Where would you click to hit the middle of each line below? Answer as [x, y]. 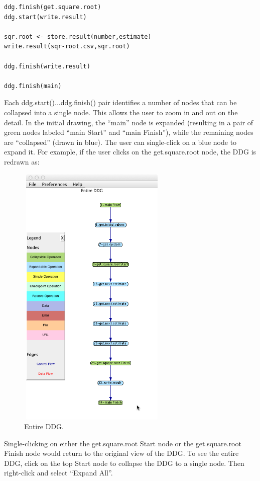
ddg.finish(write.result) [47, 66]
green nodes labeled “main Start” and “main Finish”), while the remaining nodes [129, 132]
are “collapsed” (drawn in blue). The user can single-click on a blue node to [120, 142]
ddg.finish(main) [33, 86]
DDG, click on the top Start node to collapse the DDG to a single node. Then [124, 463]
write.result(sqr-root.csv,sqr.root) [67, 47]
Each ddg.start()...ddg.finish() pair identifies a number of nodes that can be [120, 102]
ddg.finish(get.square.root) [53, 7]
